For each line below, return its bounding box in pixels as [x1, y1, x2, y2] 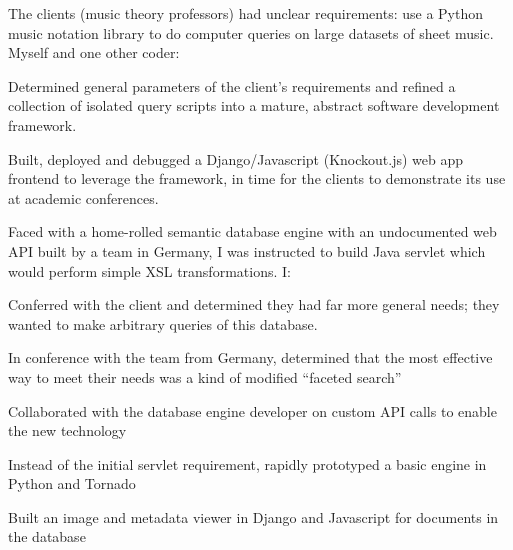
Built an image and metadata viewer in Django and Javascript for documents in [8, 506, 499, 527]
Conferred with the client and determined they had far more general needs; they [8, 294, 500, 315]
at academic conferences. [8, 187, 159, 208]
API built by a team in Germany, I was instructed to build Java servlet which [8, 240, 486, 261]
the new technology [8, 420, 127, 441]
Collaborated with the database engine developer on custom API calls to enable [8, 400, 497, 421]
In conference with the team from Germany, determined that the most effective [8, 347, 493, 368]
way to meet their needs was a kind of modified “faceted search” [8, 366, 402, 387]
